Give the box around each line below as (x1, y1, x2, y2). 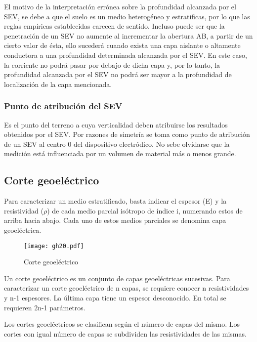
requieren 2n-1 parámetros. (4, 302, 86, 312)
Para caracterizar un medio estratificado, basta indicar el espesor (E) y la (4, 196, 227, 206)
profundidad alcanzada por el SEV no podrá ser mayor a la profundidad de (4, 69, 232, 80)
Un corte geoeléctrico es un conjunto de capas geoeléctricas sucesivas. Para (4, 273, 230, 283)
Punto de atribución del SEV (4, 100, 123, 112)
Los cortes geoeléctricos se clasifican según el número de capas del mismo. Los (4, 319, 240, 329)
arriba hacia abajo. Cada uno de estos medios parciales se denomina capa (4, 215, 226, 225)
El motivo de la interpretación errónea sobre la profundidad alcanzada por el (4, 1, 236, 11)
